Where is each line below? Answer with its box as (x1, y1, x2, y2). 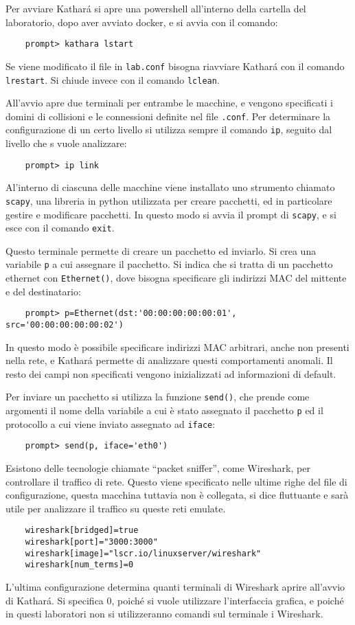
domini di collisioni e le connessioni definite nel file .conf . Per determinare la (5, 109, 331, 123)
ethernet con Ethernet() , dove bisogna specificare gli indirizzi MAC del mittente (5, 271, 347, 285)
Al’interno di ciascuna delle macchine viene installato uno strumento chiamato (5, 180, 335, 194)
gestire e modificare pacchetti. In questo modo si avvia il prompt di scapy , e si (5, 207, 336, 221)
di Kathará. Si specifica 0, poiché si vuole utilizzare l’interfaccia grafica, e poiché (5, 593, 344, 607)
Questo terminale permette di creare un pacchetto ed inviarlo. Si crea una (5, 243, 317, 258)
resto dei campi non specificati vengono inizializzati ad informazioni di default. (5, 366, 336, 380)
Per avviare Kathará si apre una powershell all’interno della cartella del (5, 1, 306, 15)
